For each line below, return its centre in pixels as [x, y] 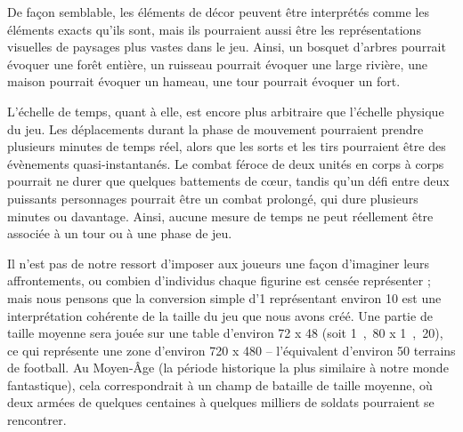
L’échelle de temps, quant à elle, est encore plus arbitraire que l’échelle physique [226, 111]
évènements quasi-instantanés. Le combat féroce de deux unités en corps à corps [226, 163]
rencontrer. [37, 420]
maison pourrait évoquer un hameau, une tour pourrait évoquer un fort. [204, 81]
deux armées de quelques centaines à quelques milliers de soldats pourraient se [221, 402]
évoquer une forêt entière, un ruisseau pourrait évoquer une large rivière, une [217, 64]
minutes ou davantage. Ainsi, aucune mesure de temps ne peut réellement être [220, 216]
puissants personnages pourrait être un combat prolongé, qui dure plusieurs [213, 198]
